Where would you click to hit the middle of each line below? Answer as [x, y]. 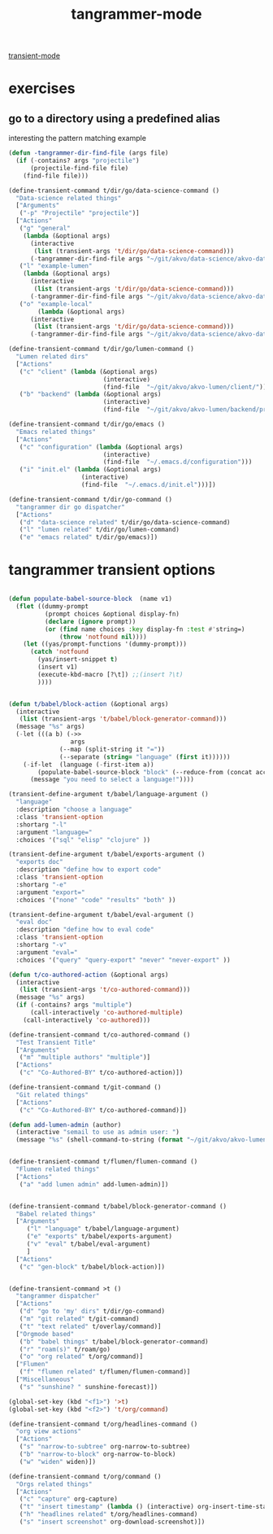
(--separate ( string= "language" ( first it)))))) [145, 757]
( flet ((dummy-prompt [52, 607]
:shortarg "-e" [41, 884]
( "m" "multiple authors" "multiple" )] [85, 1058]
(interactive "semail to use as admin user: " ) [98, 1133]
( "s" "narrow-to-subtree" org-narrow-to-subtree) [105, 1447]
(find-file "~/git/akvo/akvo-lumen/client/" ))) [186, 387]
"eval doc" [34, 922]
